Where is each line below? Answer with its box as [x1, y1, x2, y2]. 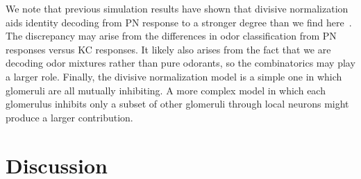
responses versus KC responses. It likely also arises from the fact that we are [6, 42, 331, 56]
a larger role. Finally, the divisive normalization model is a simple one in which [6, 69, 342, 83]
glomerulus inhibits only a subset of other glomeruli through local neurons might [6, 96, 349, 111]
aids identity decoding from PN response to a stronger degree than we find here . [6, 15, 352, 29]
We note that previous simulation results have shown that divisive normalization [6, 1, 349, 15]
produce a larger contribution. [6, 110, 133, 124]
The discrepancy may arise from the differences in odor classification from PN [6, 28, 337, 43]
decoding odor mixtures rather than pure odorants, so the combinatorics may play [6, 56, 355, 70]
